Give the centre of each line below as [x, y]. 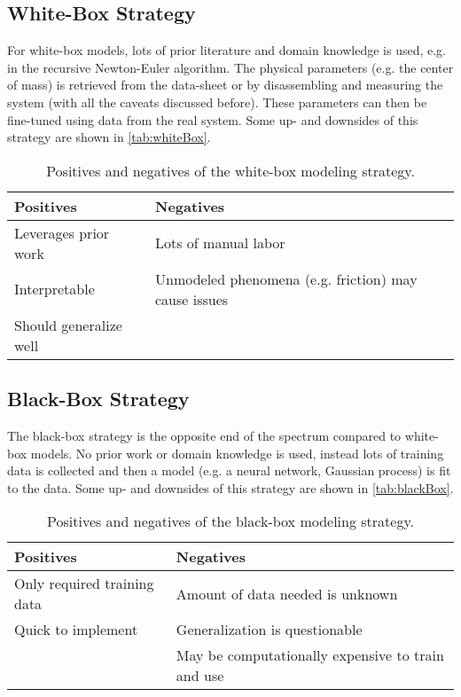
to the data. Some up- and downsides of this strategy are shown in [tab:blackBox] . [230, 487]
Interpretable [55, 289]
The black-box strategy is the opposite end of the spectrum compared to [204, 435]
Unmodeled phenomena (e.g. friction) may [286, 278]
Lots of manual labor [220, 243]
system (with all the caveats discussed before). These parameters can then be [217, 102]
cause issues [191, 299]
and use [200, 676]
